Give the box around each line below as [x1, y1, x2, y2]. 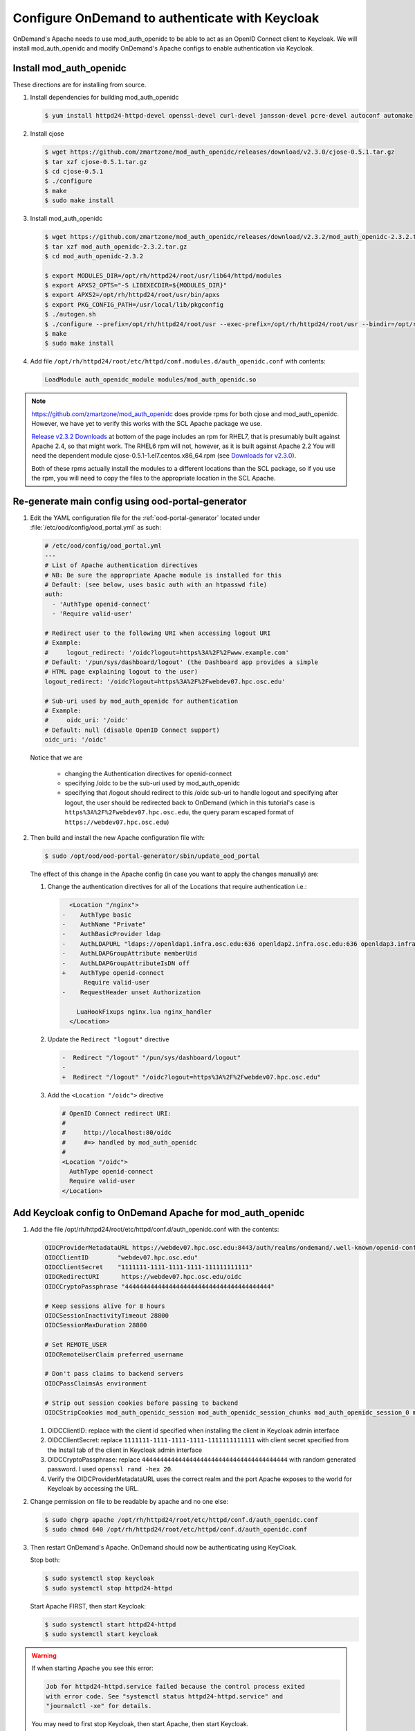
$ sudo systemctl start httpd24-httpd [44, 1620, 176, 1629]
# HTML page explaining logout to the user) [44, 668, 199, 676]
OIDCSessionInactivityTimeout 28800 [44, 1312, 169, 1319]
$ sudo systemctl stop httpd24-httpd [44, 1584, 173, 1592]
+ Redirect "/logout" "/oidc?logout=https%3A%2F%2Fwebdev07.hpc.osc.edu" [62, 1073, 322, 1081]
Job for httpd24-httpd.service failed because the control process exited [46, 1683, 306, 1691]
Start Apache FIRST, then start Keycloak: [30, 1602, 147, 1610]
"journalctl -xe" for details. [46, 1702, 152, 1710]
